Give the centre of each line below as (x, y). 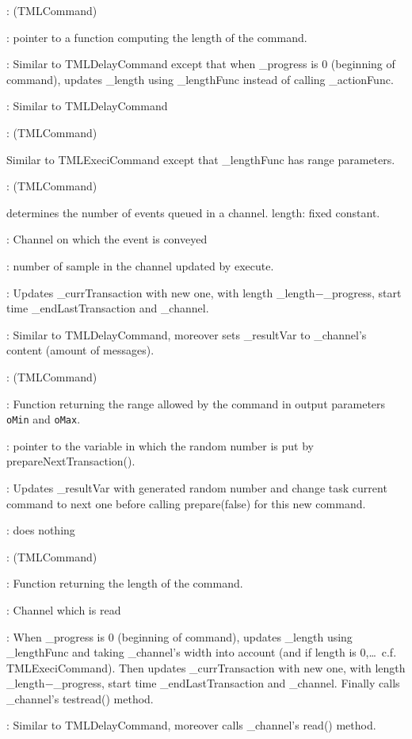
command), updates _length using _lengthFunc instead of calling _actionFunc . (200, 79)
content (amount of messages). (80, 350)
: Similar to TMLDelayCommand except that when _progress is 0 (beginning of (201, 64)
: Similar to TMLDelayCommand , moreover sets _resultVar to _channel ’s (187, 334)
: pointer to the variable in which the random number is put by (160, 445)
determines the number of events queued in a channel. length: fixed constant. (193, 212)
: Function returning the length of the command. (125, 583)
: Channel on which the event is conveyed (107, 239)
